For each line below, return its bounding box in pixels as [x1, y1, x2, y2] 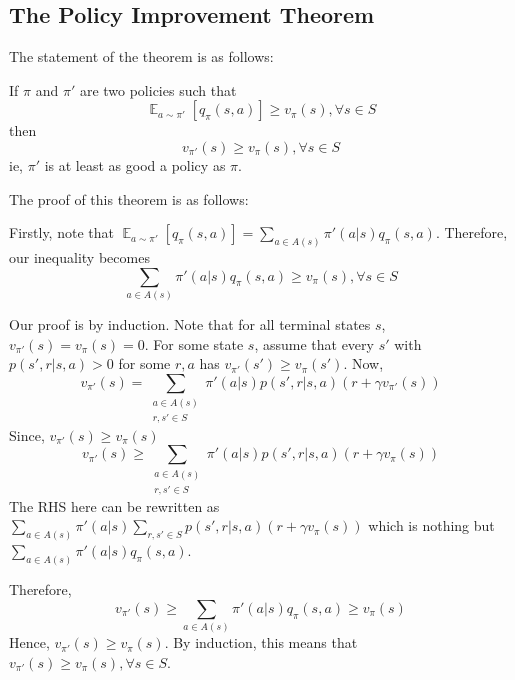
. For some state [144, 333, 244, 354]
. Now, [343, 353, 384, 374]
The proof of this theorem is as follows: [9, 188, 249, 209]
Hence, [9, 632, 50, 653]
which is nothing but [368, 515, 495, 536]
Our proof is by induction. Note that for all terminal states [9, 313, 371, 334]
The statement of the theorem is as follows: [9, 46, 274, 67]
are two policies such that [79, 79, 237, 100]
